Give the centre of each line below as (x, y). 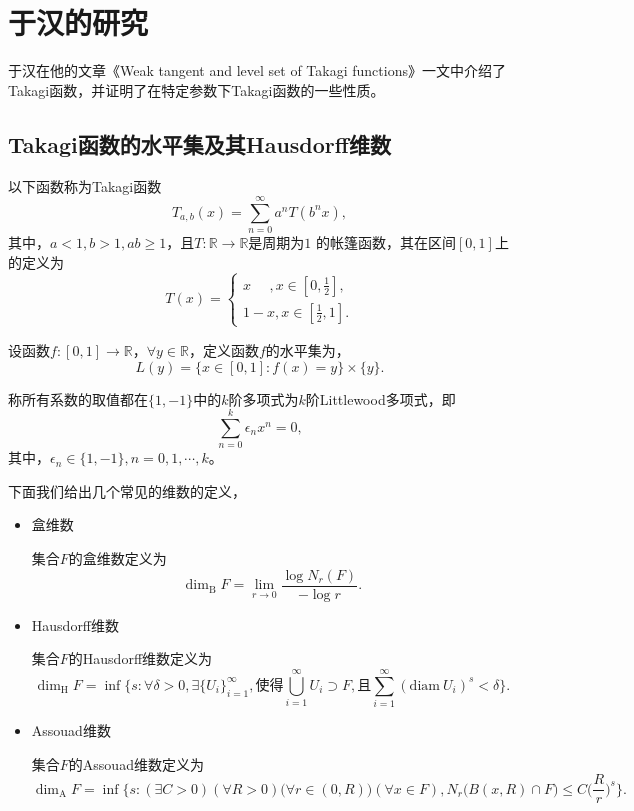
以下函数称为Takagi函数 (85, 185)
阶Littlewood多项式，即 (380, 398)
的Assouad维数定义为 (136, 763)
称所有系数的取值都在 (78, 398)
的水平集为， (307, 349)
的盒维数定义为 (117, 558)
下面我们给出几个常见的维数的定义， (127, 490)
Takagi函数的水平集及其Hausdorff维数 (199, 143)
